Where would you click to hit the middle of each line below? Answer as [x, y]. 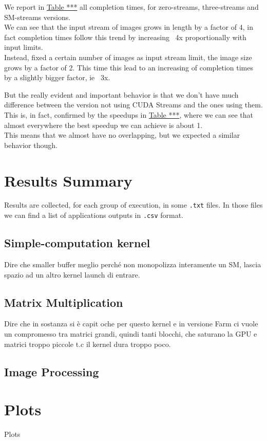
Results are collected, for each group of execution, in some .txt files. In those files [133, 205]
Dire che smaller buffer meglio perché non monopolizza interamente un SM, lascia [133, 264]
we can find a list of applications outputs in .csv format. [94, 215]
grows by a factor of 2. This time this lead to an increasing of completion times [129, 67]
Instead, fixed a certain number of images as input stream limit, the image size [128, 57]
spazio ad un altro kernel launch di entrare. [72, 274]
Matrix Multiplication [64, 302]
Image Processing [52, 371]
